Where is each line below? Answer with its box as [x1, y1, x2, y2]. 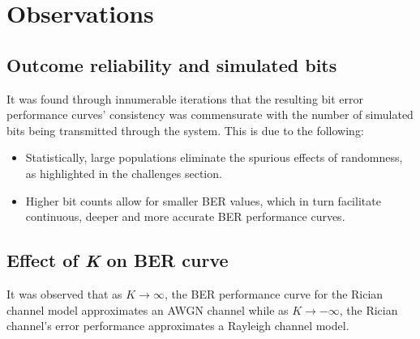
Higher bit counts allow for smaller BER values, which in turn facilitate [25, 192, 381, 209]
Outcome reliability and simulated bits [6, 52, 337, 77]
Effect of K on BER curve [6, 248, 229, 273]
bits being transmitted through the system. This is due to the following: [6, 121, 364, 138]
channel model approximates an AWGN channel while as [6, 301, 289, 318]
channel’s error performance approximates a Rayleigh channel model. [6, 317, 349, 334]
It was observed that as [6, 285, 122, 302]
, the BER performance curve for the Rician [164, 285, 384, 302]
